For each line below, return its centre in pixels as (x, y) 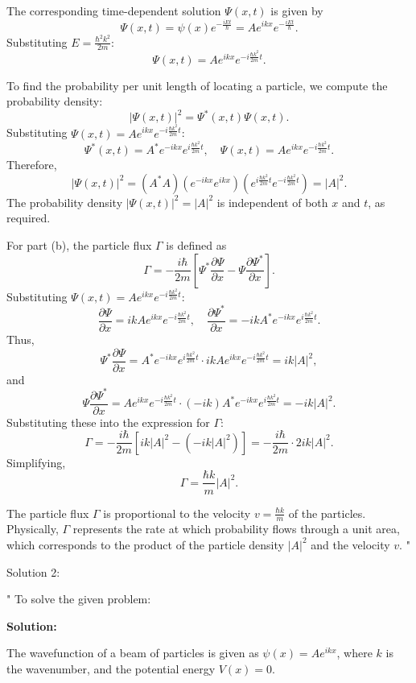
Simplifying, (36, 462)
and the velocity (350, 544)
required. (29, 218)
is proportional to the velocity (177, 513)
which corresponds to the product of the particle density (145, 544)
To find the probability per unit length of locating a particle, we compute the (197, 85)
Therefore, (32, 165)
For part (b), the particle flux (79, 245)
